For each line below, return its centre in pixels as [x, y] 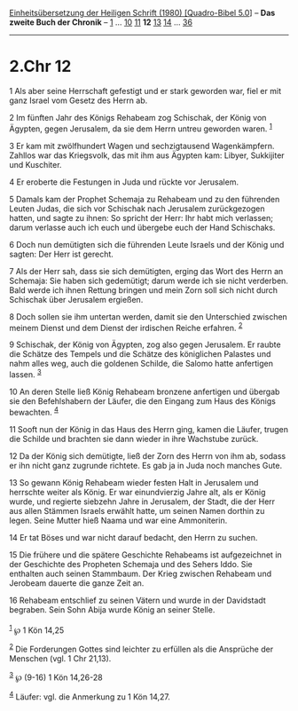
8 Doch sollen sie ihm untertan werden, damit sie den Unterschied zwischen [149, 316]
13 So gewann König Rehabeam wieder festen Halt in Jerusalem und [134, 482]
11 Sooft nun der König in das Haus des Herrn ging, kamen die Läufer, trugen [149, 429]
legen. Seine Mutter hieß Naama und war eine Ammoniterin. [118, 520]
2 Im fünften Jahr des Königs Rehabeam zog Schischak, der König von [138, 117]
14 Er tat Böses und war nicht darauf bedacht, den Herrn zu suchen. [133, 537]
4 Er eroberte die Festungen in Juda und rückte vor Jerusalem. [124, 182]
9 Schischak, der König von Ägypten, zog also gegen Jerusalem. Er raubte [145, 344]
